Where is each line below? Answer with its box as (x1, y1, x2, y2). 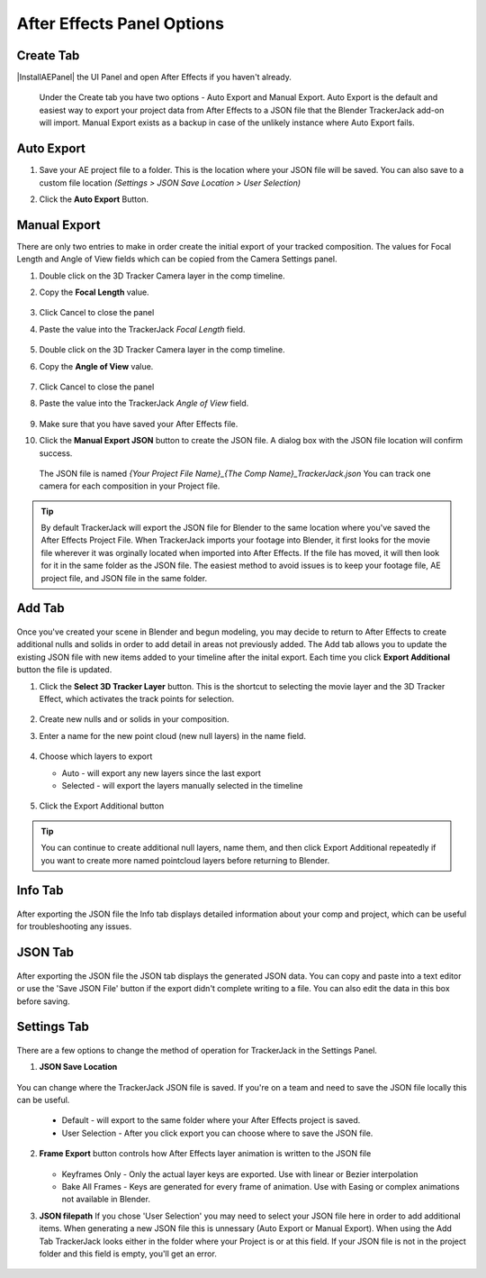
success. (39, 447, 73, 459)
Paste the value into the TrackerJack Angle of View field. (39, 397, 249, 409)
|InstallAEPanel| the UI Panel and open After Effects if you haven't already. (16, 72, 292, 83)
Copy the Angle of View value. (39, 361, 154, 371)
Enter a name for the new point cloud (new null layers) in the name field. (39, 730, 306, 741)
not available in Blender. (61, 1194, 150, 1205)
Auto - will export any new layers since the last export (61, 767, 261, 779)
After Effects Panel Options (16, 14, 225, 33)
